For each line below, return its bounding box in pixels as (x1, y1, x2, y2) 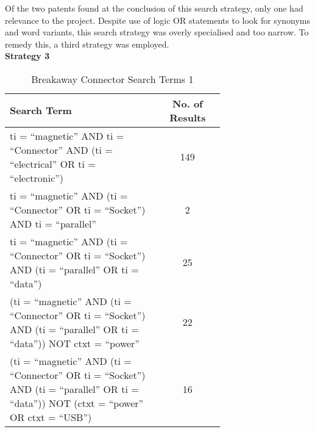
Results (169, 110, 206, 124)
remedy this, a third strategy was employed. (5, 37, 169, 50)
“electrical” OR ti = (10, 156, 96, 171)
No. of (172, 96, 203, 110)
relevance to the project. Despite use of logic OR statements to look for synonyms (5, 13, 311, 26)
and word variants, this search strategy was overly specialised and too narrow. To (5, 26, 309, 38)
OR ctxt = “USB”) (10, 409, 92, 424)
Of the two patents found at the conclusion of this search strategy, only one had (5, 2, 303, 14)
